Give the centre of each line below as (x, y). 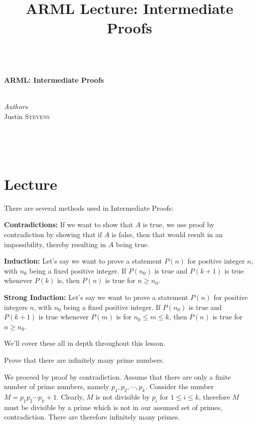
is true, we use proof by (179, 224)
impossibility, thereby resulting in (55, 244)
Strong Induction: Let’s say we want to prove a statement (96, 297)
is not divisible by (123, 396)
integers (16, 307)
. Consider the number (180, 386)
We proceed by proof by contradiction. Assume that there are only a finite (118, 376)
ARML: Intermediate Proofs (54, 80)
